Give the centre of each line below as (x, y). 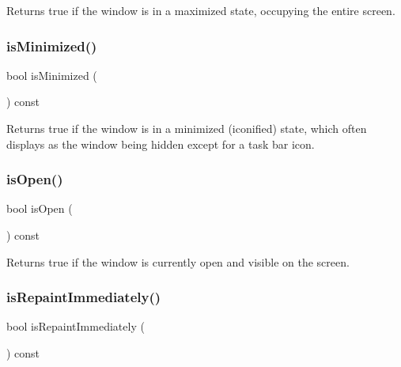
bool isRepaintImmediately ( (76, 326)
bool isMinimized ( (52, 75)
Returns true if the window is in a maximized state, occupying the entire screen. (201, 10)
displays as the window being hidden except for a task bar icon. (161, 144)
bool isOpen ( (40, 208)
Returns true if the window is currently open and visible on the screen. (178, 261)
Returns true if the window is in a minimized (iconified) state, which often (187, 128)
